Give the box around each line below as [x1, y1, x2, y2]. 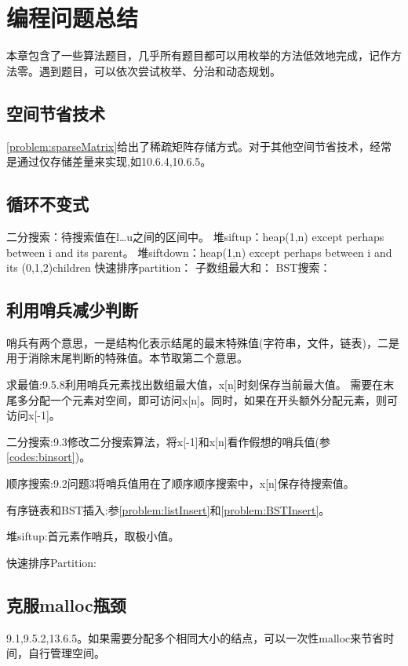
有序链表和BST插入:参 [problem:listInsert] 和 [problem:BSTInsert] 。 [6, 501, 330, 518]
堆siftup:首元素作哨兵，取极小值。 [6, 528, 180, 544]
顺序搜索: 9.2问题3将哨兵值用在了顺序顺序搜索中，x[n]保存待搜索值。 [6, 475, 355, 492]
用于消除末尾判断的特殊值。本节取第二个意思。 [6, 349, 248, 366]
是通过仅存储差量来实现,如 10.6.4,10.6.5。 [6, 153, 212, 170]
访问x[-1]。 [6, 407, 60, 423]
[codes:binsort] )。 [6, 448, 91, 465]
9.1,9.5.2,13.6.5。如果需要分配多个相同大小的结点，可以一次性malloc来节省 [6, 629, 384, 646]
